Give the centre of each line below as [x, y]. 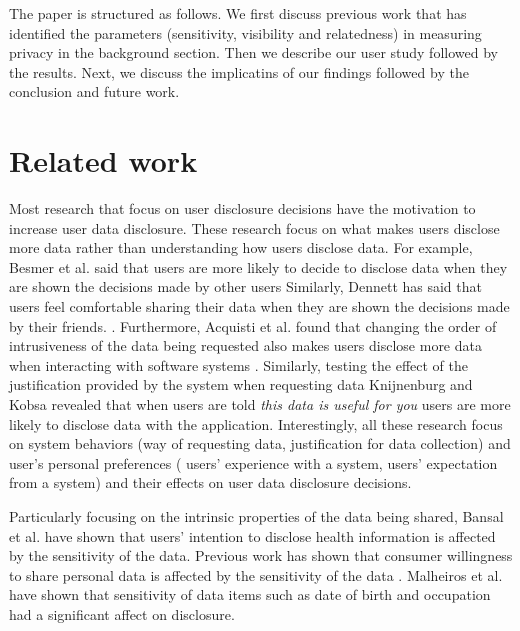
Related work [103, 160]
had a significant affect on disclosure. [122, 613]
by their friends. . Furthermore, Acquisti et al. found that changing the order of [253, 325]
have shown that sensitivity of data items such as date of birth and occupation [250, 594]
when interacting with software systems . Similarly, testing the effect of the [238, 364]
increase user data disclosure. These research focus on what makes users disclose [254, 227]
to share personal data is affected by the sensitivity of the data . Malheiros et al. [256, 574]
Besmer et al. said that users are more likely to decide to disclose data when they [258, 266]
